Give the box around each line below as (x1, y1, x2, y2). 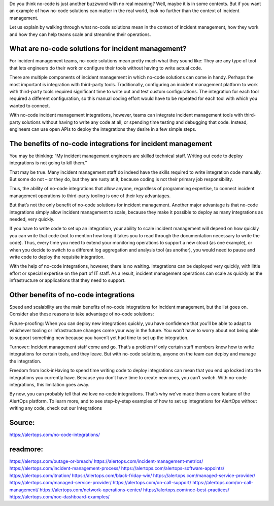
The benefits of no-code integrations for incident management (9, 139, 213, 148)
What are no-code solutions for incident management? (9, 45, 187, 53)
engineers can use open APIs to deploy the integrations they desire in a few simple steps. (9, 126, 196, 132)
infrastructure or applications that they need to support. (9, 277, 126, 283)
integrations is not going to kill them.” (9, 160, 87, 166)
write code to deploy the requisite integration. (9, 254, 105, 260)
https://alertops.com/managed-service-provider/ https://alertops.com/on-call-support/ (9, 480, 191, 486)
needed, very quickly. (9, 216, 55, 223)
